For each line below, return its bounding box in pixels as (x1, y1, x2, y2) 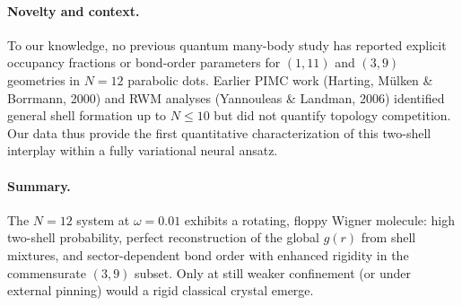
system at (76, 210, 130, 229)
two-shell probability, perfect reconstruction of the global (7, 228, 320, 247)
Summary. (7, 176, 71, 195)
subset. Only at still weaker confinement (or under (135, 263, 411, 282)
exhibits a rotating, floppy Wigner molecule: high (184, 210, 456, 229)
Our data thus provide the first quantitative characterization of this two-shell (7, 123, 431, 142)
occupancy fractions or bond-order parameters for (7, 53, 281, 72)
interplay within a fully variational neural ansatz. (7, 141, 278, 160)
